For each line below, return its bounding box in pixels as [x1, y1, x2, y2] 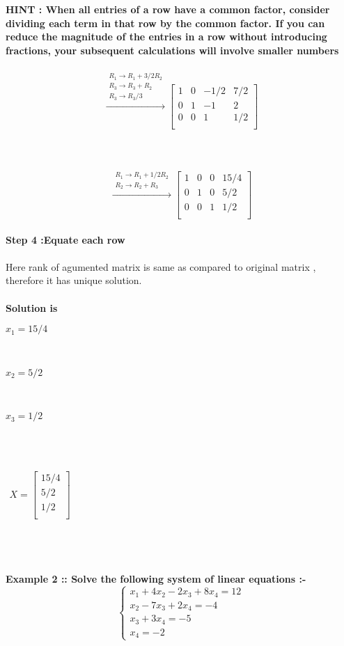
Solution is [6, 300, 58, 315]
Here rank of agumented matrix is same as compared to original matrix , [6, 259, 316, 274]
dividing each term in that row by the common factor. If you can [6, 15, 325, 30]
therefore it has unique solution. [6, 273, 142, 287]
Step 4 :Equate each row [6, 232, 125, 246]
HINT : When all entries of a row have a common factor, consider [6, 2, 330, 17]
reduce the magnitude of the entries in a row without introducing [6, 29, 327, 44]
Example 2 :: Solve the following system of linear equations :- [6, 571, 306, 585]
